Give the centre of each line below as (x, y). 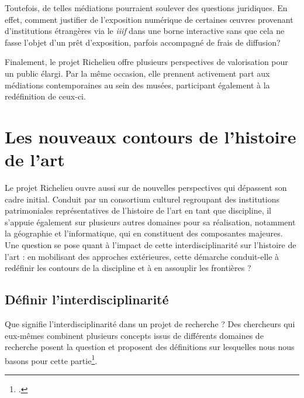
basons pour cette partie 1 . (51, 359)
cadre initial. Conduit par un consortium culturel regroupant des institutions (142, 199)
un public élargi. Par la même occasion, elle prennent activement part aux (137, 73)
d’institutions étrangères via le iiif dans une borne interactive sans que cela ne (145, 31)
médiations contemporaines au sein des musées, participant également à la (137, 85)
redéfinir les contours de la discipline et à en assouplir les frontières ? (128, 268)
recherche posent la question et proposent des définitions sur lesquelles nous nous (150, 347)
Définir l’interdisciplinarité (87, 299)
